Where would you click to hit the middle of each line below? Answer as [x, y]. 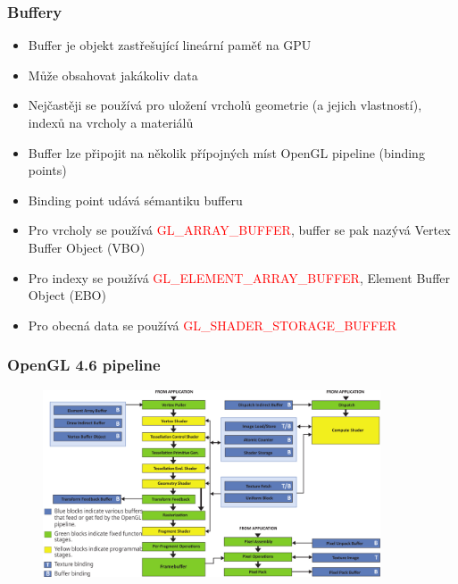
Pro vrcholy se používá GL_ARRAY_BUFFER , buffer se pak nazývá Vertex [239, 230]
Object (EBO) [67, 295]
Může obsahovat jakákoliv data [113, 75]
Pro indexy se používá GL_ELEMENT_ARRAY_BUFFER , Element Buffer [239, 277]
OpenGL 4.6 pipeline [84, 365]
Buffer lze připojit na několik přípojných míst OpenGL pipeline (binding [226, 152]
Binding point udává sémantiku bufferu [135, 200]
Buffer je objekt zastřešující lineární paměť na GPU [170, 45]
